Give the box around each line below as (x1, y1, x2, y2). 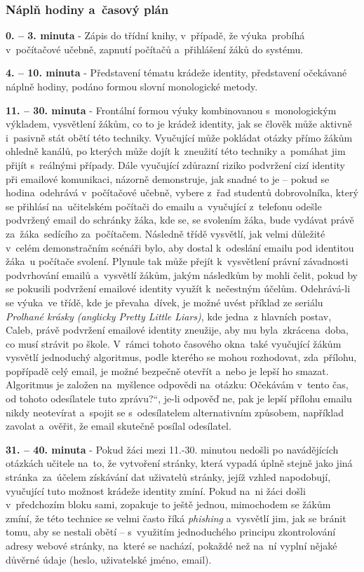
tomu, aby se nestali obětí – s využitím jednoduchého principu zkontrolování (6, 524, 336, 539)
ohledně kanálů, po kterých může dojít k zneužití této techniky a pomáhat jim (6, 144, 346, 158)
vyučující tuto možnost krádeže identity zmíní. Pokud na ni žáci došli (6, 483, 306, 498)
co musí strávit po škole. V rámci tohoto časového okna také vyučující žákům (6, 336, 342, 350)
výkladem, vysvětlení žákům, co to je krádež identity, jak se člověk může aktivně (6, 116, 352, 131)
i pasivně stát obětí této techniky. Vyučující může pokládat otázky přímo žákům (6, 130, 353, 144)
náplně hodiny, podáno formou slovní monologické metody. (6, 79, 258, 93)
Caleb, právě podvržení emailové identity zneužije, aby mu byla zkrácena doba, (6, 322, 349, 337)
